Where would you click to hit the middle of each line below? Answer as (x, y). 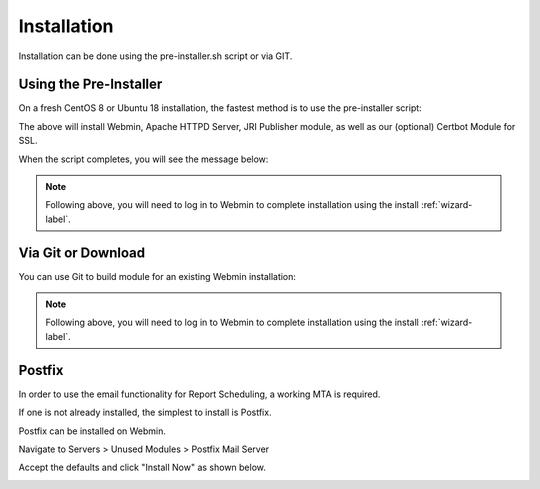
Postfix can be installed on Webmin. (92, 431)
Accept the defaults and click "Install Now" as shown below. (142, 467)
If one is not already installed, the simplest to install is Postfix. (145, 412)
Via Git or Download (81, 252)
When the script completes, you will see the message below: (143, 159)
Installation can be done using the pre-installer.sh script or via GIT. (155, 56)
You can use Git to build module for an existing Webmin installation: (157, 276)
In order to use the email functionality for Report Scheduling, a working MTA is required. (199, 394)
